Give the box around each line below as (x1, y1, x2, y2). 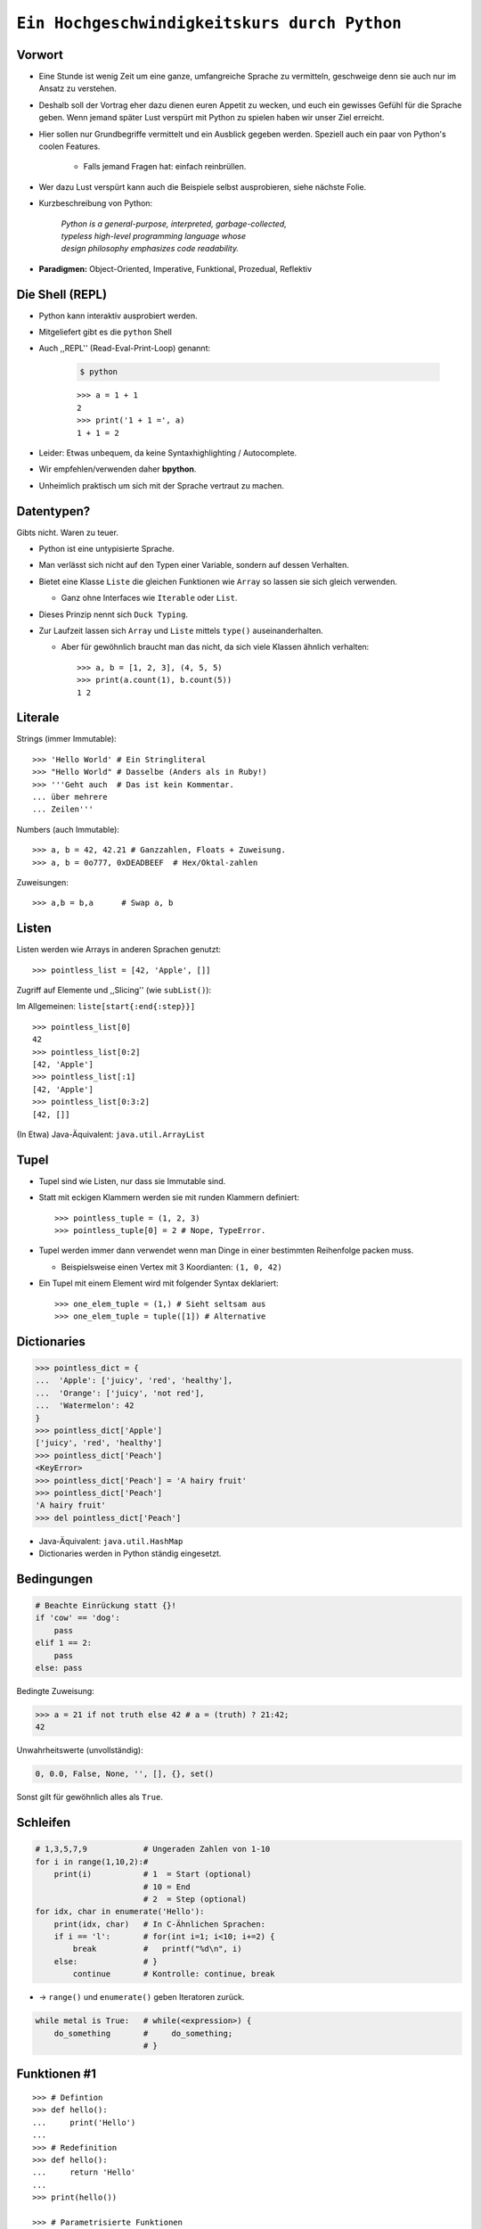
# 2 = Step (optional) (143, 1894, 247, 1904)
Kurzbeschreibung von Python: (38, 198, 153, 209)
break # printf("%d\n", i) (72, 1944, 242, 1954)
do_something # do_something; (53, 2028, 233, 2038)
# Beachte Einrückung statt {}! (35, 1600, 177, 1611)
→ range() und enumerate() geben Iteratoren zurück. (38, 1992, 245, 2003)
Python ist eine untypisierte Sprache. (38, 544, 175, 555)
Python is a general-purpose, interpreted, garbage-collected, (61, 218, 287, 229)
